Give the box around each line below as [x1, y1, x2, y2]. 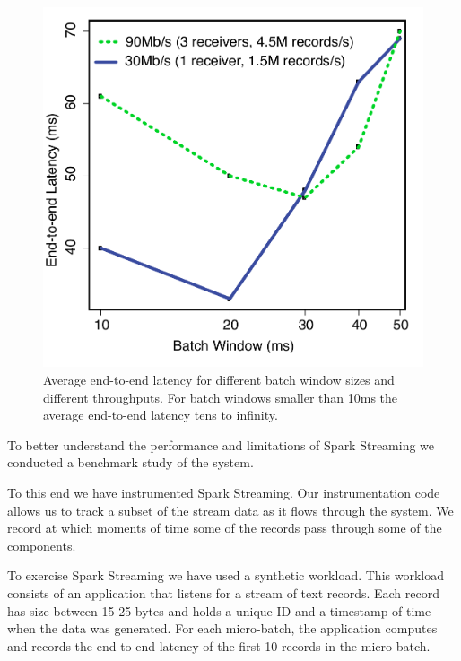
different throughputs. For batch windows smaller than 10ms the [43, 387, 398, 406]
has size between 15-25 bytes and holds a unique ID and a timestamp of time [7, 601, 431, 620]
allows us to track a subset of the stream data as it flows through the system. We [7, 500, 454, 519]
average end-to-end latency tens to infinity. [43, 405, 278, 424]
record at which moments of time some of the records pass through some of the [7, 518, 442, 537]
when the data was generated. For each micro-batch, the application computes [7, 619, 438, 638]
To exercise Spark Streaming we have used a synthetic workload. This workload [7, 566, 444, 585]
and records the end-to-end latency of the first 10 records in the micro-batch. [7, 636, 431, 655]
